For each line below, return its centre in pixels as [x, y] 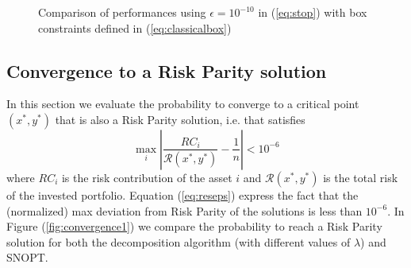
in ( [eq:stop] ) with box [313, 12]
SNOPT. [27, 257]
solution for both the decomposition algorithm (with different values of [179, 241]
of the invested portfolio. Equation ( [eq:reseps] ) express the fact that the [182, 194]
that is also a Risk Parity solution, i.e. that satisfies [180, 119]
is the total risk [361, 177]
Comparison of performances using [122, 12]
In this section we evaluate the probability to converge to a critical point [183, 104]
